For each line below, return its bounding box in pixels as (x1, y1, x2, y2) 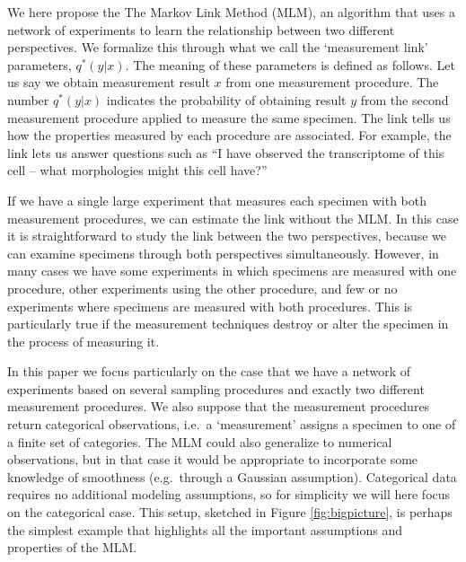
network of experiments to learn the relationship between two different (7, 20, 395, 39)
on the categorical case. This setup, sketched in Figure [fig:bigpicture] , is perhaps (7, 503, 453, 522)
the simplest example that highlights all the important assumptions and (7, 520, 402, 539)
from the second (360, 90, 449, 109)
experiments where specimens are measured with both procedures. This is (7, 296, 413, 315)
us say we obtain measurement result (7, 73, 210, 92)
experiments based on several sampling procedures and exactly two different (7, 379, 425, 398)
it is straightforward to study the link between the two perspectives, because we (7, 226, 447, 245)
